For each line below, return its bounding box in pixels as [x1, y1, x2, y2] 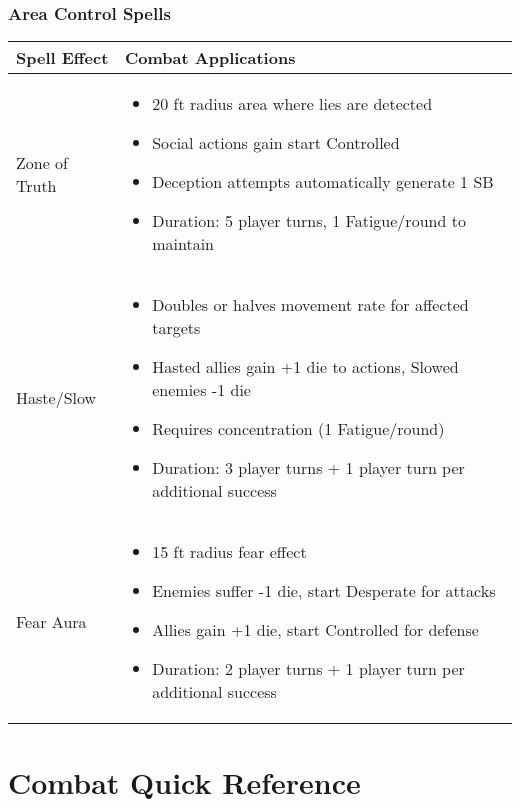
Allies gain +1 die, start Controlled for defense [152, 618, 479, 642]
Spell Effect [16, 46, 109, 70]
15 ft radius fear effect [152, 540, 307, 564]
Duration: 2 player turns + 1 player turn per [152, 657, 465, 681]
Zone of [16, 150, 69, 174]
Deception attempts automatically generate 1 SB [152, 170, 494, 194]
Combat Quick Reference [8, 762, 361, 803]
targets [152, 316, 201, 340]
